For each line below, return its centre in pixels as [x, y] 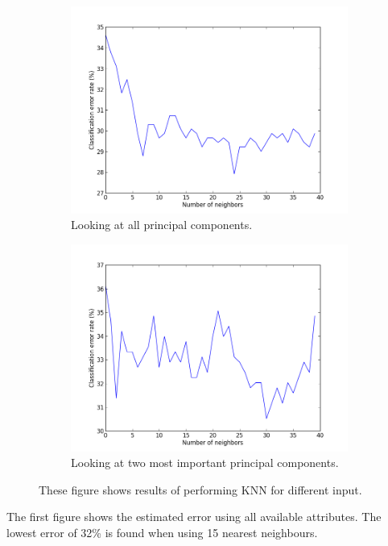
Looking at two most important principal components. [205, 463]
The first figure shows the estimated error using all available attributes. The [194, 517]
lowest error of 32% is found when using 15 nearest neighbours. [162, 532]
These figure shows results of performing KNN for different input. [200, 489]
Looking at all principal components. [162, 225]
